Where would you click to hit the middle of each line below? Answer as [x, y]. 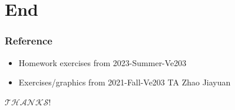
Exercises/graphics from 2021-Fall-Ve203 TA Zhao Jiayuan [125, 82]
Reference [29, 41]
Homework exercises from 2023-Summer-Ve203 [102, 62]
